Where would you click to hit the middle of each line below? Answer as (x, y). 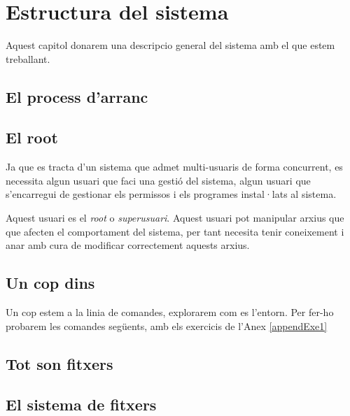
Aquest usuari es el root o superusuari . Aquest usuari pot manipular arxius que (175, 218)
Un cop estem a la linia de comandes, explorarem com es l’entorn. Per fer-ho (170, 312)
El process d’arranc (77, 96)
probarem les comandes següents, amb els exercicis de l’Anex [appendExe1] (167, 325)
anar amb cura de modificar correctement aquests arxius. (128, 245)
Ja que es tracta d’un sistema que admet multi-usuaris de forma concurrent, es (174, 167)
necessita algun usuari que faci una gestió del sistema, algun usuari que (158, 180)
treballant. (28, 58)
